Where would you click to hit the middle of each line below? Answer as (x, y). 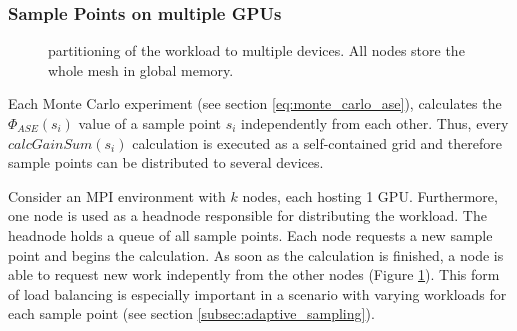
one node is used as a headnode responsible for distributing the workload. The (247, 215)
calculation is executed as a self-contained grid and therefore (317, 142)
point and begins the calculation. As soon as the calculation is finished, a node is (256, 254)
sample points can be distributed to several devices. (166, 162)
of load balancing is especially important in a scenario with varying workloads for (257, 293)
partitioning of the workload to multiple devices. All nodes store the (256, 50)
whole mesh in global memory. (141, 69)
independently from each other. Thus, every (375, 123)
